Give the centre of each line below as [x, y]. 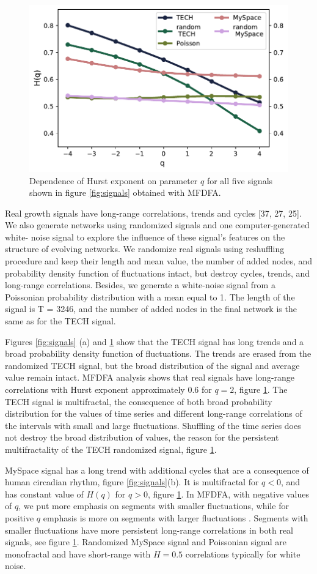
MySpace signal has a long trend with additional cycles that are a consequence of [157, 470]
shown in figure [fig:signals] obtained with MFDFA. [125, 192]
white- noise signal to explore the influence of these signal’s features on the [145, 237]
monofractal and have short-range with [78, 553]
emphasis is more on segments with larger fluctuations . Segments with [176, 517]
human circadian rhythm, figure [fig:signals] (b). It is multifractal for [132, 482]
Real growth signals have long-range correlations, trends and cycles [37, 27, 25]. [153, 213]
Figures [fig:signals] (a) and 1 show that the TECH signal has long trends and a [155, 341]
